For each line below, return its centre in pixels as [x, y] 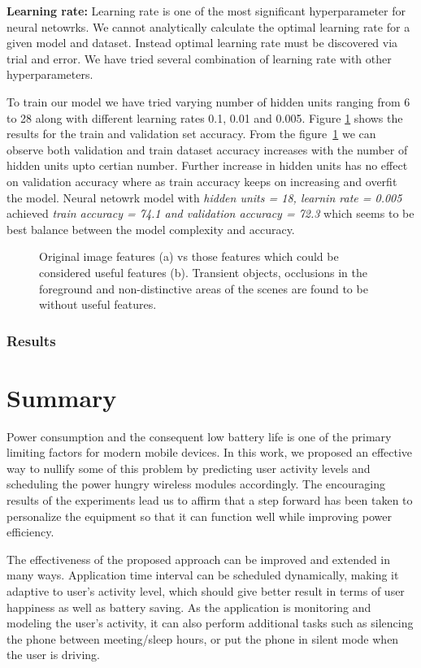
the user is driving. [53, 655]
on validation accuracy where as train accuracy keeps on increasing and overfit [202, 181]
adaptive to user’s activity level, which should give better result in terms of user [206, 591]
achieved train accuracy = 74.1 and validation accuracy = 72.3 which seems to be [210, 213]
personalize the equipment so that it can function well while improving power [199, 516]
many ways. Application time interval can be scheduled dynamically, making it [203, 575]
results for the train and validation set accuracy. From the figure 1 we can [191, 134]
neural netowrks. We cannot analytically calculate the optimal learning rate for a [208, 26]
